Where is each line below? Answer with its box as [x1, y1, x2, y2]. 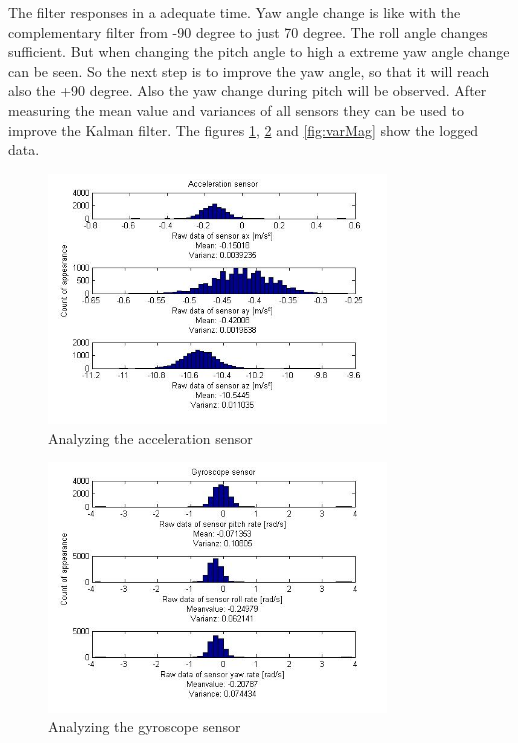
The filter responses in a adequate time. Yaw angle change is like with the [8, 2, 461, 22]
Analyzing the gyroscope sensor [48, 716, 241, 737]
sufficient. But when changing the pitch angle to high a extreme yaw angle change [8, 41, 510, 62]
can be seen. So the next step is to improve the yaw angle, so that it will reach [8, 60, 490, 81]
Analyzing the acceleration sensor [48, 427, 253, 448]
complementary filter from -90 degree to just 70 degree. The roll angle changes [8, 21, 488, 42]
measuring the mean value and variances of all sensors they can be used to [8, 99, 464, 120]
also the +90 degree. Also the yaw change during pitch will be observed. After [8, 80, 487, 101]
